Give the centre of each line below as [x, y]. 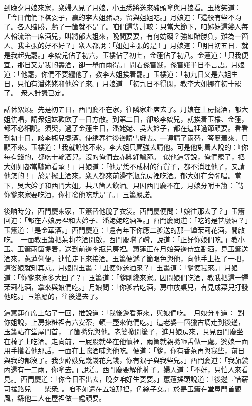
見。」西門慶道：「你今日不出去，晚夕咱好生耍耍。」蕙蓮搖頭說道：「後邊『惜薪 [126, 379]
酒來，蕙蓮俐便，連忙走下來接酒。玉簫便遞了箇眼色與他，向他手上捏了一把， [126, 258]
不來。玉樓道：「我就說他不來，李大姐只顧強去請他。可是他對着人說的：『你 [129, 147]
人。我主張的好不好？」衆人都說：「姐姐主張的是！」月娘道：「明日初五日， [123, 45]
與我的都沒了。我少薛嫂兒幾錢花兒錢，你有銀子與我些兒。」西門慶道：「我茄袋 [126, 360]
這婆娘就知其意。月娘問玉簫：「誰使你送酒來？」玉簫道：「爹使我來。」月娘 [121, 268]
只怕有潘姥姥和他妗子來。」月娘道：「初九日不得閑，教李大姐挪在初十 [126, 83]
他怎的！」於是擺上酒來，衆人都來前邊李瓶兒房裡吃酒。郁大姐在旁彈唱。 [119, 176]
